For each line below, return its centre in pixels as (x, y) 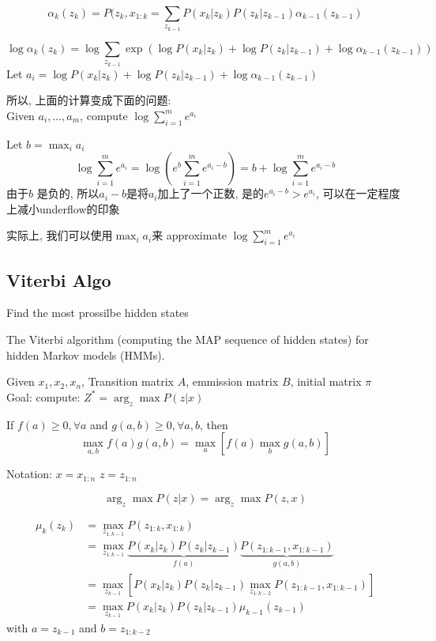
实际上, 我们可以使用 (60, 235)
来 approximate (190, 235)
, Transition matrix (128, 381)
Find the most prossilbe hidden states (98, 313)
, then (214, 424)
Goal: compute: (43, 396)
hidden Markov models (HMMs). (86, 354)
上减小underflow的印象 (63, 208)
